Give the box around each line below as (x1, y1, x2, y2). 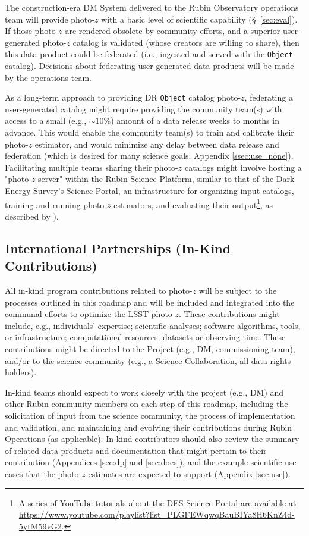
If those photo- (5, 24, 59, 37)
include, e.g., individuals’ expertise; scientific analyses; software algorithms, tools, (5, 319, 301, 331)
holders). (5, 366, 37, 378)
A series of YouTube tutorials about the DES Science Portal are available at (18, 496, 297, 509)
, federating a (244, 91, 293, 104)
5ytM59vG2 (18, 519, 62, 532)
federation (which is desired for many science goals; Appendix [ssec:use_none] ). (5, 149, 294, 162)
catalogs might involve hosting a (184, 161, 302, 173)
